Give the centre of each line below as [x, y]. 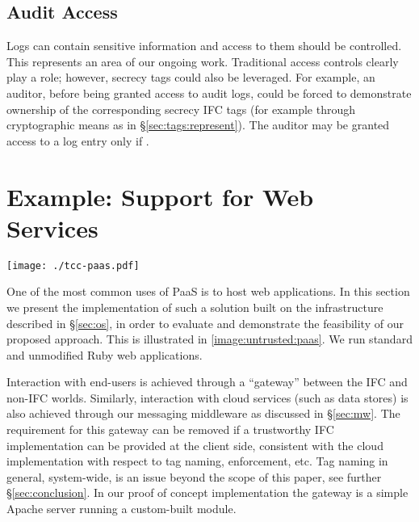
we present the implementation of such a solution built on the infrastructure [195, 307]
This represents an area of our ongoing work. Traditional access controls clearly [203, 61]
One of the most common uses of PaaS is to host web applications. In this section [208, 291]
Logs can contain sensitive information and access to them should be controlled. [204, 46]
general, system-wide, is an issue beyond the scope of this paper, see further [194, 476]
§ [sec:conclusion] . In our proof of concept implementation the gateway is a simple [207, 493]
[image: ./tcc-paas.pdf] [73, 265]
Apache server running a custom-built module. [122, 509]
